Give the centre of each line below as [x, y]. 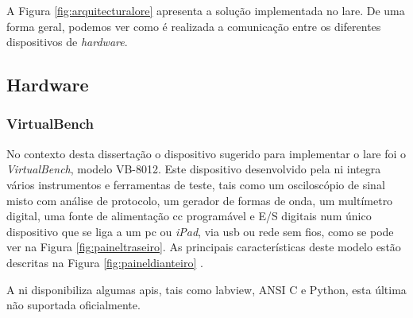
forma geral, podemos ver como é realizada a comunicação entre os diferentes [194, 26]
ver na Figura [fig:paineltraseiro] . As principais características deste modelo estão [204, 247]
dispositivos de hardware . [67, 42]
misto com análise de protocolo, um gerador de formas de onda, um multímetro [200, 200]
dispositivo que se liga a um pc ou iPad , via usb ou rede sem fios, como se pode [200, 231]
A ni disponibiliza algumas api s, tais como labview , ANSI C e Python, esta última [206, 289]
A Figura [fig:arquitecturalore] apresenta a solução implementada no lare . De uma [206, 10]
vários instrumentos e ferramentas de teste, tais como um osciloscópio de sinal [196, 184]
